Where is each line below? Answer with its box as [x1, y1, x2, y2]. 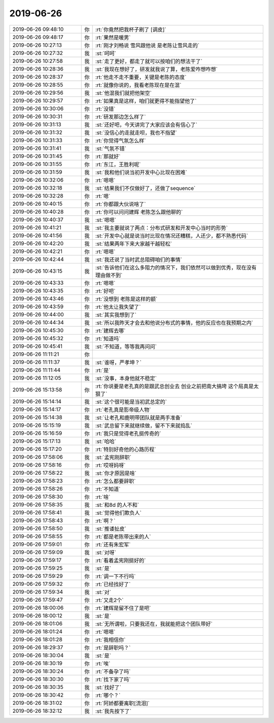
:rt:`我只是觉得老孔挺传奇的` [95, 430, 161, 437]
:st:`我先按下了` [95, 707, 131, 714]
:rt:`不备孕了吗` [95, 668, 131, 675]
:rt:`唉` [95, 660, 111, 667]
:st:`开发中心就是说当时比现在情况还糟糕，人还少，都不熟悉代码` [95, 232, 248, 239]
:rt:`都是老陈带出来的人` [95, 533, 151, 540]
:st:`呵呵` [95, 50, 116, 57]
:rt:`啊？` [95, 517, 116, 524]
